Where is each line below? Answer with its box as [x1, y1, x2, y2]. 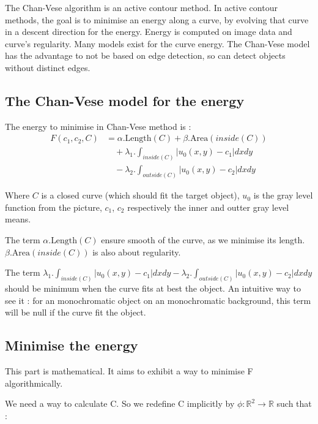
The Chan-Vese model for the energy [5, 91, 245, 110]
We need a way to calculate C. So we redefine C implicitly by [5, 397, 235, 410]
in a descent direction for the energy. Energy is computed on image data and [5, 25, 292, 38]
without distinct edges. [5, 61, 91, 74]
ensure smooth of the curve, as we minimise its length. [101, 233, 305, 246]
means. [5, 213, 31, 225]
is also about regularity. [92, 245, 181, 258]
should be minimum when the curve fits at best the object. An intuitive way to [5, 282, 301, 294]
